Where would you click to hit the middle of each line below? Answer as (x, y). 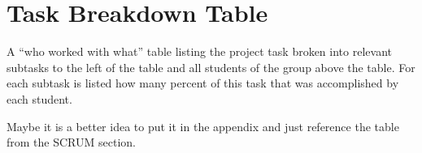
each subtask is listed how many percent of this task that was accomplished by (203, 83)
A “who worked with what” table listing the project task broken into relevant (199, 51)
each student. (39, 98)
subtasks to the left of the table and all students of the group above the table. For (211, 67)
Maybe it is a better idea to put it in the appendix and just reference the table (203, 126)
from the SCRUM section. (71, 142)
